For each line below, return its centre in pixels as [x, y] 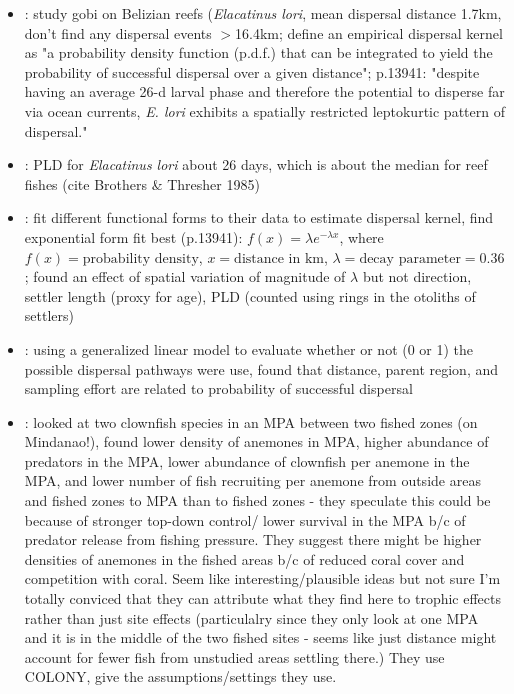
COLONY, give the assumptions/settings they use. [180, 676]
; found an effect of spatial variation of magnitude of [185, 276]
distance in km [279, 258]
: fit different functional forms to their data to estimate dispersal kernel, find [259, 217]
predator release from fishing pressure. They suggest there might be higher [253, 539]
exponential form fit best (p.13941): [133, 236]
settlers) [49, 315]
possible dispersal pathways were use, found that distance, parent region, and [261, 368]
